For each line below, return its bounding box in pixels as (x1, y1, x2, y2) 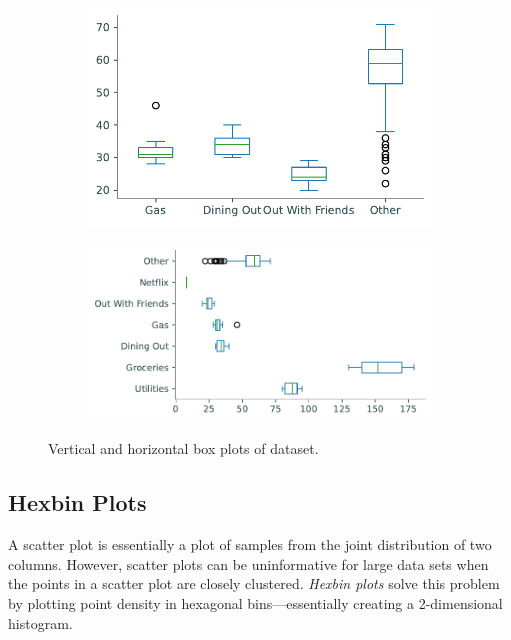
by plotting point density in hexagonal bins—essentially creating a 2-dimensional (8, 592, 503, 613)
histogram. (8, 612, 73, 633)
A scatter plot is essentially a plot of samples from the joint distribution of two (8, 534, 492, 555)
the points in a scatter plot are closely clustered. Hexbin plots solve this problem (8, 573, 500, 594)
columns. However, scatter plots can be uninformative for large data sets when (8, 553, 489, 574)
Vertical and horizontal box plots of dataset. (48, 438, 319, 459)
